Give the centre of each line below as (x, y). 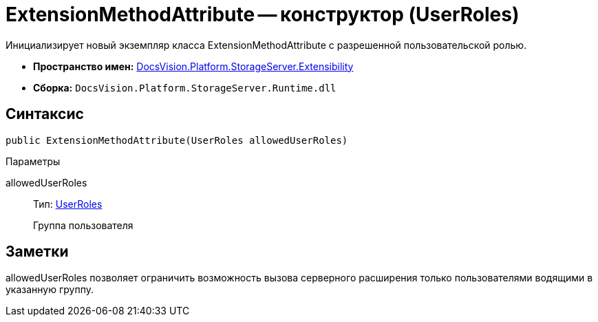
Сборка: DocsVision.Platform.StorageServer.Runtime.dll (185, 87)
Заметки (37, 252)
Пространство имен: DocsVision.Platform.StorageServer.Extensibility (193, 66)
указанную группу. (50, 290)
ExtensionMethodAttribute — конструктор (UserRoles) (263, 14)
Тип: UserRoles (68, 204)
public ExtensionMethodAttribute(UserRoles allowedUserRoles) (177, 140)
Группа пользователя (83, 225)
